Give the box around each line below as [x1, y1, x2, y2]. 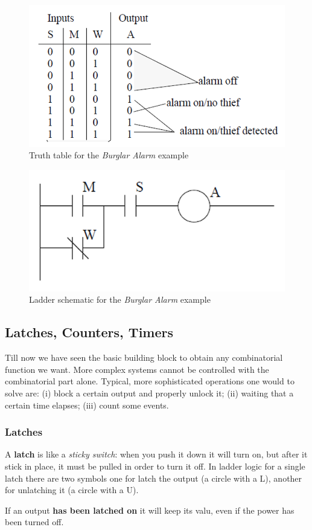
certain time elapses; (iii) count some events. [5, 398, 169, 411]
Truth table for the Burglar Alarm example [29, 149, 189, 161]
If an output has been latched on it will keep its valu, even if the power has [5, 503, 294, 516]
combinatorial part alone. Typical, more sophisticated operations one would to [5, 375, 294, 387]
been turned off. [5, 515, 64, 528]
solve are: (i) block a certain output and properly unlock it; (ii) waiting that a [5, 386, 294, 399]
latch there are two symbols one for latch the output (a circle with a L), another [5, 471, 302, 484]
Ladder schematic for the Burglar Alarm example [29, 293, 211, 306]
